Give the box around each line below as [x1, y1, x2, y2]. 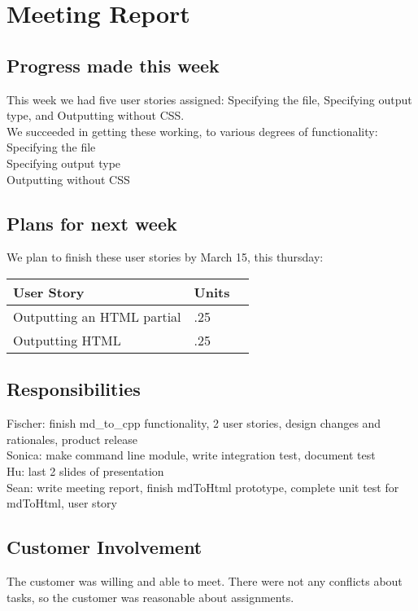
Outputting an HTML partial [13, 306, 181, 326]
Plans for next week [7, 210, 177, 235]
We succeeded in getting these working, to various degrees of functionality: [7, 122, 378, 139]
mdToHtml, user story [7, 495, 117, 512]
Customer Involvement [7, 534, 202, 560]
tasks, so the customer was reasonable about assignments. [7, 588, 294, 605]
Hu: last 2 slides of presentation [7, 462, 164, 479]
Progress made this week [7, 52, 220, 77]
